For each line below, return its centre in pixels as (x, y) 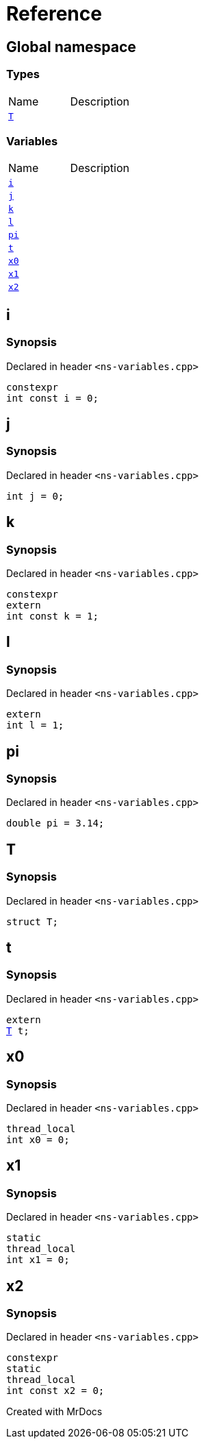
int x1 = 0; (38, 1260)
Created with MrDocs (54, 1412)
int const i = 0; (52, 398)
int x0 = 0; (38, 1140)
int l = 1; (35, 725)
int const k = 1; (52, 616)
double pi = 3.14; (55, 823)
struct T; (32, 921)
